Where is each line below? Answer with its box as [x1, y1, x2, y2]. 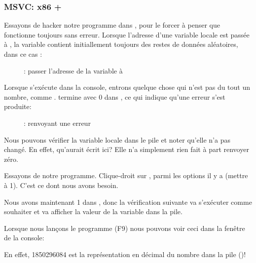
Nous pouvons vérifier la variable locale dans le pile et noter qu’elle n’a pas [4, 134, 230, 145]
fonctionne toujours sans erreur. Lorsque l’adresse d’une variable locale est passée [4, 29, 250, 39]
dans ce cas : [4, 49, 42, 59]
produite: [4, 101, 32, 112]
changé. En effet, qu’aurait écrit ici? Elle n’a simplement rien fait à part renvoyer [4, 144, 249, 154]
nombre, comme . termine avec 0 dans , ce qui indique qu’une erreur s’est [4, 91, 225, 102]
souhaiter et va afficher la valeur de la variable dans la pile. [4, 206, 183, 217]
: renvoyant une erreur [24, 117, 91, 128]
